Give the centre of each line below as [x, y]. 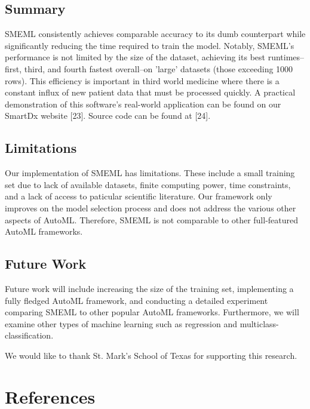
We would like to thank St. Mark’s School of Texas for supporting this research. [151, 355]
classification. [29, 335]
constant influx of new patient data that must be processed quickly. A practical [150, 92]
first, [13, 68]
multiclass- [259, 323]
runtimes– [286, 57]
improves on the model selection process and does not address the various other [151, 207]
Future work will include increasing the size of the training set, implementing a [149, 288]
